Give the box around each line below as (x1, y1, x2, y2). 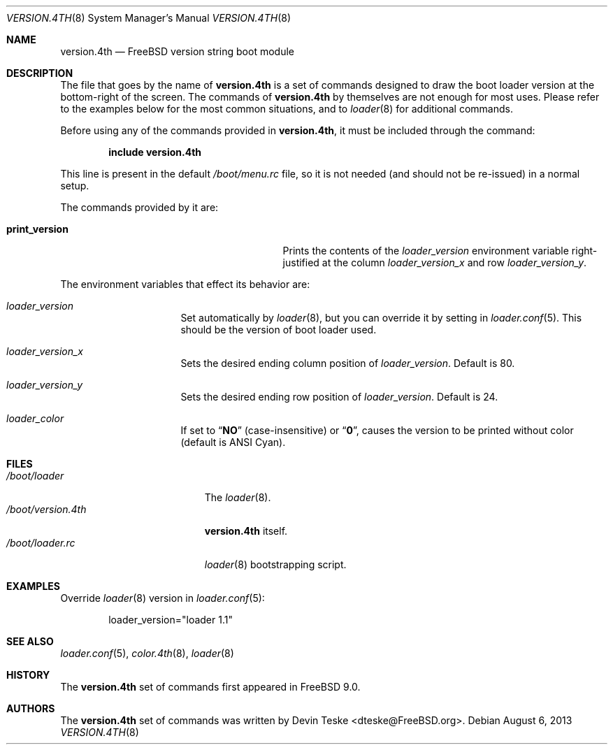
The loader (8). (204, 491, 271, 503)
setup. (60, 180, 89, 192)
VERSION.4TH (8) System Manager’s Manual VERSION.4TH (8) (6, 12, 291, 24)
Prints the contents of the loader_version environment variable (282, 245, 569, 257)
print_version (6, 223, 68, 235)
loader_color (6, 412, 64, 424)
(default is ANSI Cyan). (180, 436, 286, 448)
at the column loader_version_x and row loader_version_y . (322, 257, 587, 268)
